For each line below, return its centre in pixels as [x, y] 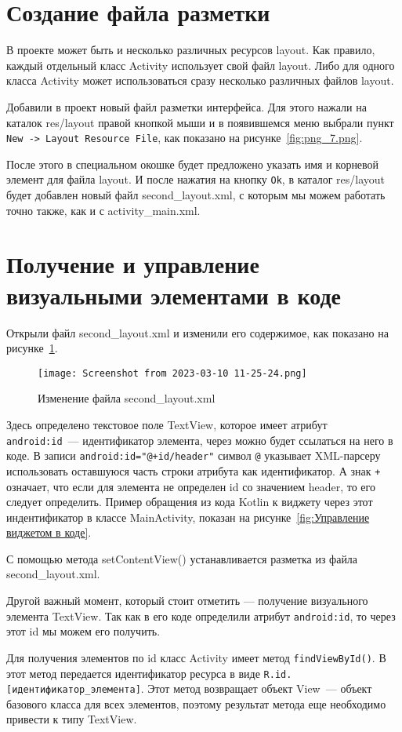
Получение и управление [133, 264]
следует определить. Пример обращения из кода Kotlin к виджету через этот [190, 502]
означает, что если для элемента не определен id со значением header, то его [191, 486]
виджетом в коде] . [49, 532]
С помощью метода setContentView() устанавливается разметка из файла [182, 558]
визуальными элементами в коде [174, 295]
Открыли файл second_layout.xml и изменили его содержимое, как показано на [197, 332]
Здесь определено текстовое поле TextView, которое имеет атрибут [167, 424]
